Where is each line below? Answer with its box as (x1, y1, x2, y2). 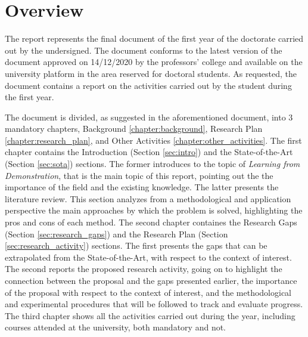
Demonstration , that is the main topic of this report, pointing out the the (5, 169, 273, 181)
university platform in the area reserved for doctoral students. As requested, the (5, 67, 297, 79)
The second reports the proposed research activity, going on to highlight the (5, 262, 282, 275)
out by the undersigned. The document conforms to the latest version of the (5, 44, 282, 56)
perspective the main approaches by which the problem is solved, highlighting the (5, 204, 303, 217)
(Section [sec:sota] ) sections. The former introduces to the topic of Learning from (5, 157, 300, 170)
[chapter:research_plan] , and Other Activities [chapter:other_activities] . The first (5, 134, 302, 146)
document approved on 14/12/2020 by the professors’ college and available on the (5, 55, 303, 68)
